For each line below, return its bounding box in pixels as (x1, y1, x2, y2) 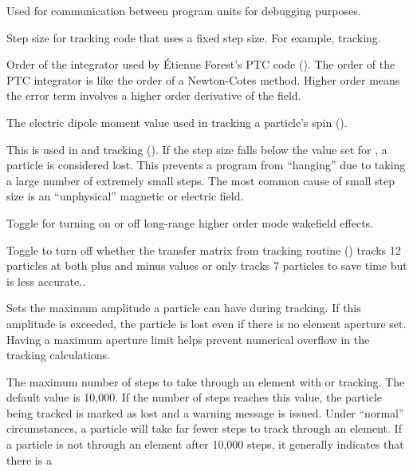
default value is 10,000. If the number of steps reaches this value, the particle (6, 389, 383, 406)
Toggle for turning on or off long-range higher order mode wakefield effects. (6, 214, 374, 231)
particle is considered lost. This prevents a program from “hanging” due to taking (6, 156, 406, 173)
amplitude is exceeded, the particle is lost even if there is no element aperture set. (6, 315, 407, 331)
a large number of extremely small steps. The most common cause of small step (6, 172, 395, 188)
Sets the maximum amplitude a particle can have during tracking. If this (6, 299, 361, 316)
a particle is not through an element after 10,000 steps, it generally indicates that (6, 436, 404, 453)
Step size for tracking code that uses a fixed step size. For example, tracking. (6, 29, 381, 46)
